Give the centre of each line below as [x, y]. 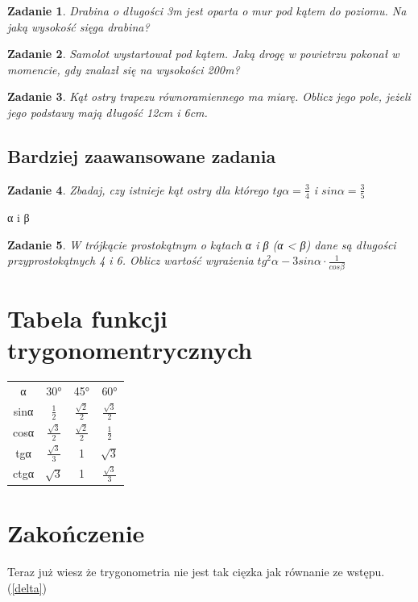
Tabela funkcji [87, 318]
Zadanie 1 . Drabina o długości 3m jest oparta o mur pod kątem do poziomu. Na [207, 10]
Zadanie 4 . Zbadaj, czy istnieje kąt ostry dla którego [138, 189]
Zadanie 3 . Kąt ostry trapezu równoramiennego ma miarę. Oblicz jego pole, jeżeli [209, 96]
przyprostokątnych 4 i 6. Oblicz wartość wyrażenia [130, 260]
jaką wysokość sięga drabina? [79, 26]
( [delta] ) [27, 587]
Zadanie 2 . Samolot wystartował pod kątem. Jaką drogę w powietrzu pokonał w [203, 54]
